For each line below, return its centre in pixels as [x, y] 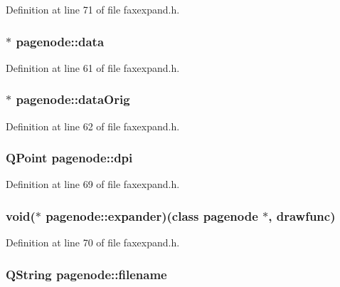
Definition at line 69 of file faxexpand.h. [93, 184]
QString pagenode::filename [86, 274]
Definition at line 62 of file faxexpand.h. [93, 126]
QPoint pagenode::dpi [69, 158]
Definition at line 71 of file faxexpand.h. [93, 9]
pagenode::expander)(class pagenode [152, 215]
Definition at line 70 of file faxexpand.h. [93, 242]
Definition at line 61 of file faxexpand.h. [93, 67]
